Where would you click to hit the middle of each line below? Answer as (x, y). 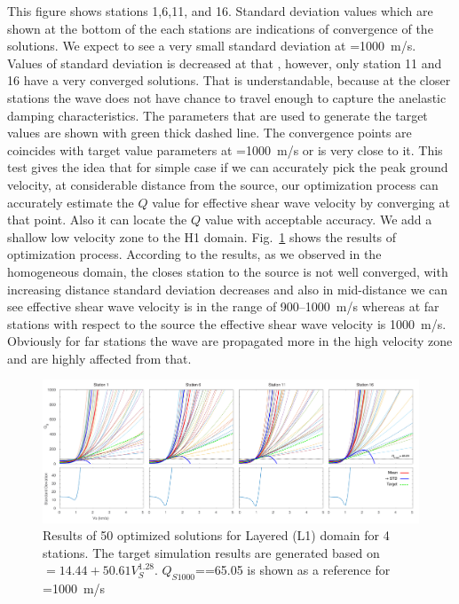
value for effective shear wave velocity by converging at (301, 202)
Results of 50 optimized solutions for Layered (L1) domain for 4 (216, 535)
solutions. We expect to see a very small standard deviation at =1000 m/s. (212, 46)
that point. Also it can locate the (97, 220)
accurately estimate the (71, 202)
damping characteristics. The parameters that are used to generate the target (218, 115)
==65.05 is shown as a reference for (293, 570)
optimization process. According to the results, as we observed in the (194, 254)
